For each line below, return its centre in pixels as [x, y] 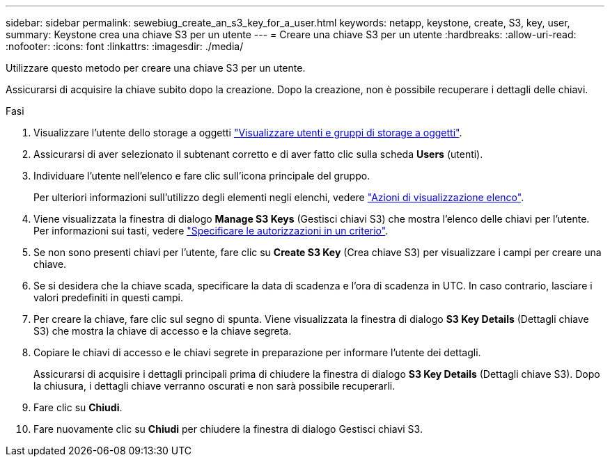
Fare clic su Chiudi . [78, 407]
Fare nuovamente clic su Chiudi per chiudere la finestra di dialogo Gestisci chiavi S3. [228, 429]
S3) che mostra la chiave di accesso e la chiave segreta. [163, 331]
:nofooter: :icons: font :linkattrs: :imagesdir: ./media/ [125, 46]
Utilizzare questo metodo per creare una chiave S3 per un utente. [156, 68]
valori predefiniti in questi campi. [108, 297]
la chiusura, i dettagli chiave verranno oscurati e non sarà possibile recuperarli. [214, 386]
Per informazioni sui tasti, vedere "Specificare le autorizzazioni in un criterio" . [211, 231]
